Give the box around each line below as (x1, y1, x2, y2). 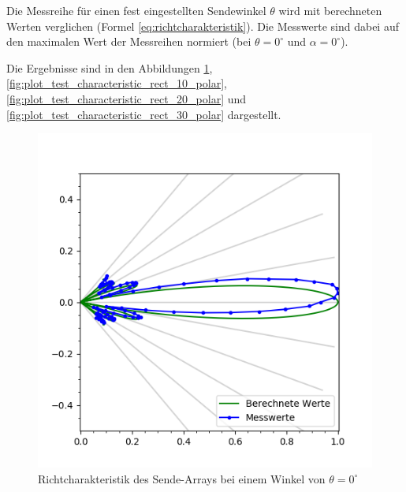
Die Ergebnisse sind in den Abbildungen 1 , (6, 59, 213, 76)
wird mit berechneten (278, 2, 382, 18)
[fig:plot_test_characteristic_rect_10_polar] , (6, 75, 227, 91)
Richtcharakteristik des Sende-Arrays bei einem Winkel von (38, 470, 326, 486)
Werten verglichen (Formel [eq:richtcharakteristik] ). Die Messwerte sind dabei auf (6, 17, 399, 34)
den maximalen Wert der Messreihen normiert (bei (6, 33, 251, 50)
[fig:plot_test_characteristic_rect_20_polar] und (6, 90, 247, 106)
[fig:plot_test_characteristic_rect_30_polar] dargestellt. (6, 106, 281, 122)
